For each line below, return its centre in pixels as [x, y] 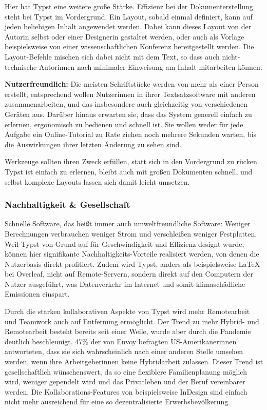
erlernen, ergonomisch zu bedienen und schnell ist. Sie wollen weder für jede [124, 124]
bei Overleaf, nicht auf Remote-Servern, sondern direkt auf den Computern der [129, 274]
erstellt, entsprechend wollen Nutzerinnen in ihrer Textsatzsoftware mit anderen [130, 94]
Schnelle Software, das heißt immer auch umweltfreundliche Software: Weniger [128, 223]
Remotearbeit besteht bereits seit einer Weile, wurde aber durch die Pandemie [128, 331]
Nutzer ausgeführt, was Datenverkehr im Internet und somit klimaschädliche [125, 284]
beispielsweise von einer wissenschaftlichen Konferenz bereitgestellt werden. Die [129, 46]
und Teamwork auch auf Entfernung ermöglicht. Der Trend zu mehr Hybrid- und [132, 321]
